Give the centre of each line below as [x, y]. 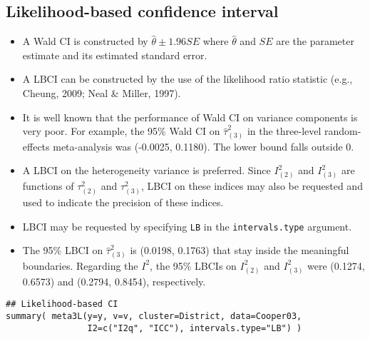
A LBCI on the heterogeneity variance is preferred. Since [147, 170]
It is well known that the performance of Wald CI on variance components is [190, 117]
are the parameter [315, 41]
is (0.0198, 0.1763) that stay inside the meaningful [240, 250]
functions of [48, 186]
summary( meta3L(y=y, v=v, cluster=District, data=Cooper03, [154, 316]
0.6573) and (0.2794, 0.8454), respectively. [114, 281]
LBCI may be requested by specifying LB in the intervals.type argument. [187, 226]
